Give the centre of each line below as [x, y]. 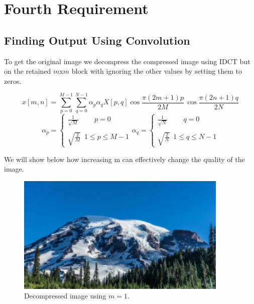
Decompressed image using [65, 296]
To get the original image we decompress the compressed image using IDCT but [127, 61]
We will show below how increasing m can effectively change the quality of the [124, 159]
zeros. [13, 81]
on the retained [28, 71]
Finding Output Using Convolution [97, 40]
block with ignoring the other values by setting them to [157, 71]
